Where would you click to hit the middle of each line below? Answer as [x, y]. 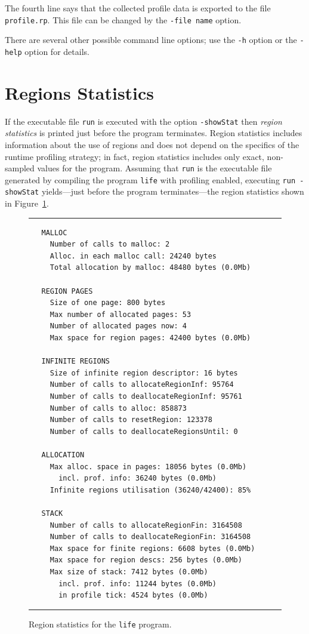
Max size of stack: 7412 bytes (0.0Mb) [129, 572]
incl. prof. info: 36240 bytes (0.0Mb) [137, 478]
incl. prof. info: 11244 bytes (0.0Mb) [137, 584]
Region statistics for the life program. [100, 624]
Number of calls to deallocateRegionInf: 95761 [146, 396]
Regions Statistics [80, 92]
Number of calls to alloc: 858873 [118, 408]
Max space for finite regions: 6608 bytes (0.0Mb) [152, 548]
